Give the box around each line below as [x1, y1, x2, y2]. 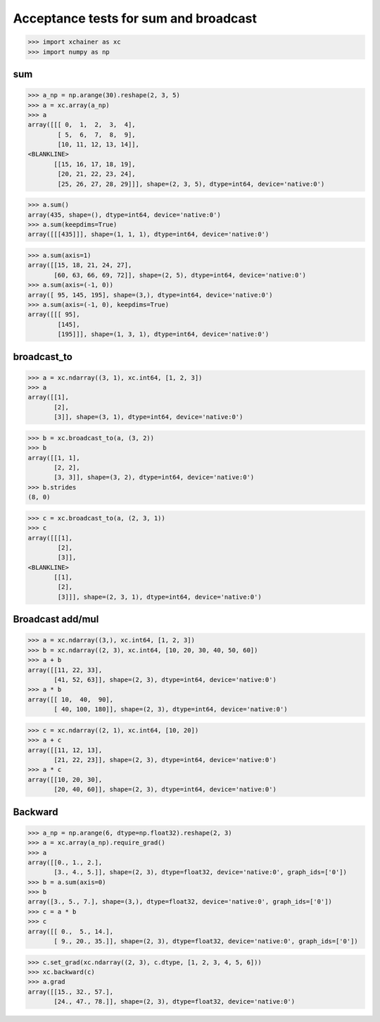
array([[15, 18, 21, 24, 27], [27, 261, 132, 269]
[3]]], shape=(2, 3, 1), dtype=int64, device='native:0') [57, 592, 262, 601]
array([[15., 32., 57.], [27, 987, 114, 996]
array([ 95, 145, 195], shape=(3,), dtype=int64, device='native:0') [27, 291, 273, 299]
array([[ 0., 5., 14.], [27, 927, 114, 935]
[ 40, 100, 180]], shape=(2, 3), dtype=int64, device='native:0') [53, 705, 288, 713]
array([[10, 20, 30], [27, 775, 103, 783]
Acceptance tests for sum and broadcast [13, 11, 257, 26]
